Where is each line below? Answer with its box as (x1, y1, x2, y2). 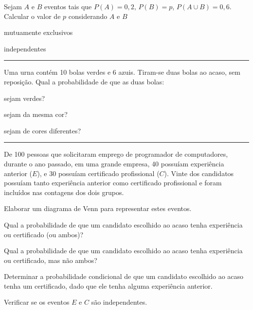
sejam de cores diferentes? (4, 125, 81, 135)
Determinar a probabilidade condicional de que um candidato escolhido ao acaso (4, 271, 244, 281)
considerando (68, 11, 108, 21)
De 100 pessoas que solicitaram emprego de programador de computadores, (4, 149, 228, 159)
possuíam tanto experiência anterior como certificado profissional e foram (4, 178, 222, 188)
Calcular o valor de (4, 11, 61, 21)
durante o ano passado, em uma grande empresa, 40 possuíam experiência (4, 158, 224, 168)
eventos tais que (44, 1, 92, 11)
